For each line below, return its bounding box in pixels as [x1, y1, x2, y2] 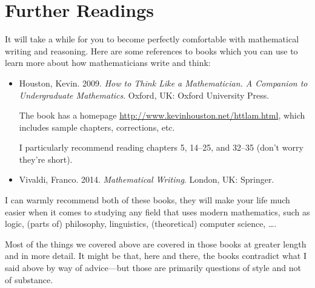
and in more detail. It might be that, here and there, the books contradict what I [5, 249, 307, 262]
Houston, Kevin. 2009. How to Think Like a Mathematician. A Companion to [19, 76, 308, 89]
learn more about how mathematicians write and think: [5, 56, 211, 69]
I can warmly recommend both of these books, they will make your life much [5, 194, 290, 206]
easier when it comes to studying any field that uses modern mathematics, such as [5, 205, 310, 218]
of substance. [5, 273, 53, 286]
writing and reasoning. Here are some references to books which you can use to [5, 44, 298, 57]
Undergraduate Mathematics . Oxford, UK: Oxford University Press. [19, 88, 270, 101]
